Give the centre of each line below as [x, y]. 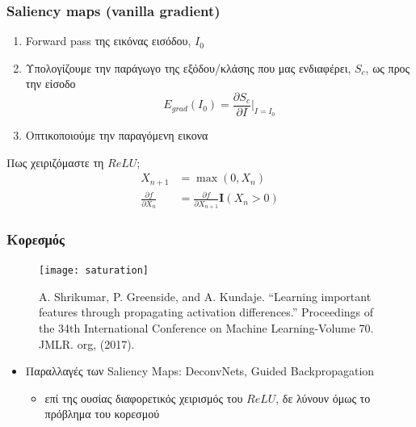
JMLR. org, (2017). [87, 343]
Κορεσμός [36, 239]
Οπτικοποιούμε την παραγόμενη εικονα [117, 135]
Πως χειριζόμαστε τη [55, 162]
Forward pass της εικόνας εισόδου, [108, 41]
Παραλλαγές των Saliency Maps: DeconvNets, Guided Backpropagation [200, 371]
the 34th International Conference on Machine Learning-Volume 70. [206, 328]
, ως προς [388, 67]
